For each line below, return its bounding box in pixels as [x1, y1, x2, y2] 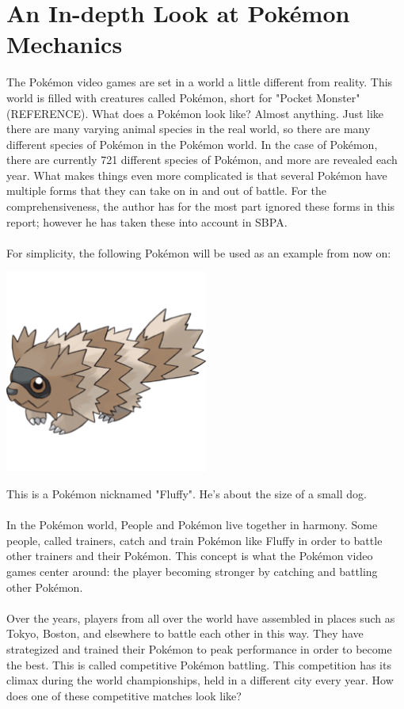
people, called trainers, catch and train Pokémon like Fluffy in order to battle [6, 532, 383, 548]
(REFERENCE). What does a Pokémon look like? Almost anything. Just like [6, 105, 384, 121]
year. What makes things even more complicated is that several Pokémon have [6, 166, 387, 183]
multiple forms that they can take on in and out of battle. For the [6, 182, 327, 199]
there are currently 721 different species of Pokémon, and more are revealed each [6, 151, 398, 168]
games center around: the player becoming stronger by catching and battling [6, 563, 378, 579]
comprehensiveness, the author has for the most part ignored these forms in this [6, 198, 395, 215]
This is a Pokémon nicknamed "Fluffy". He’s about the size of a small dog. [6, 486, 367, 502]
